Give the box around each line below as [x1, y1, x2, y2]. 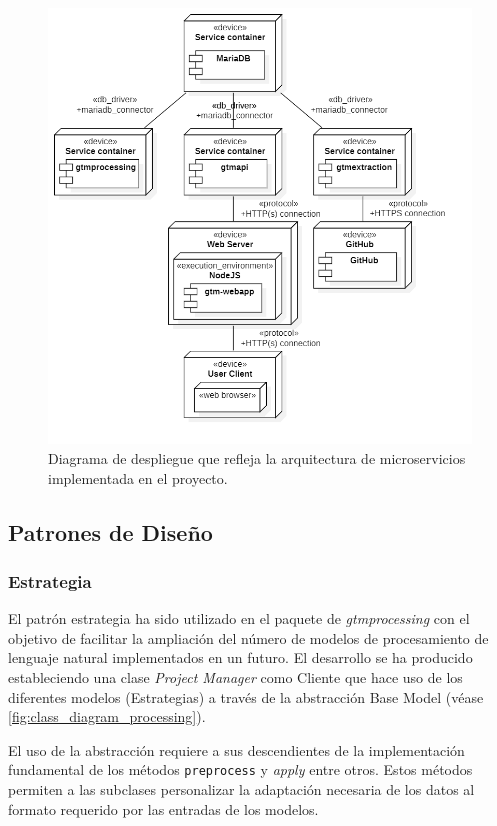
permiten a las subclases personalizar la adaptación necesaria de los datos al [8, 779, 475, 800]
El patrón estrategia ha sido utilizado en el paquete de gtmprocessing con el [8, 608, 470, 629]
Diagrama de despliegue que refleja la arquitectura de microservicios [48, 448, 466, 469]
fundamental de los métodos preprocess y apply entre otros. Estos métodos [8, 759, 473, 780]
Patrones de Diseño [8, 516, 213, 547]
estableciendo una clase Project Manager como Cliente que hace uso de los [8, 667, 463, 687]
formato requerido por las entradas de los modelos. [8, 798, 319, 819]
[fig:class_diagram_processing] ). [8, 706, 206, 727]
